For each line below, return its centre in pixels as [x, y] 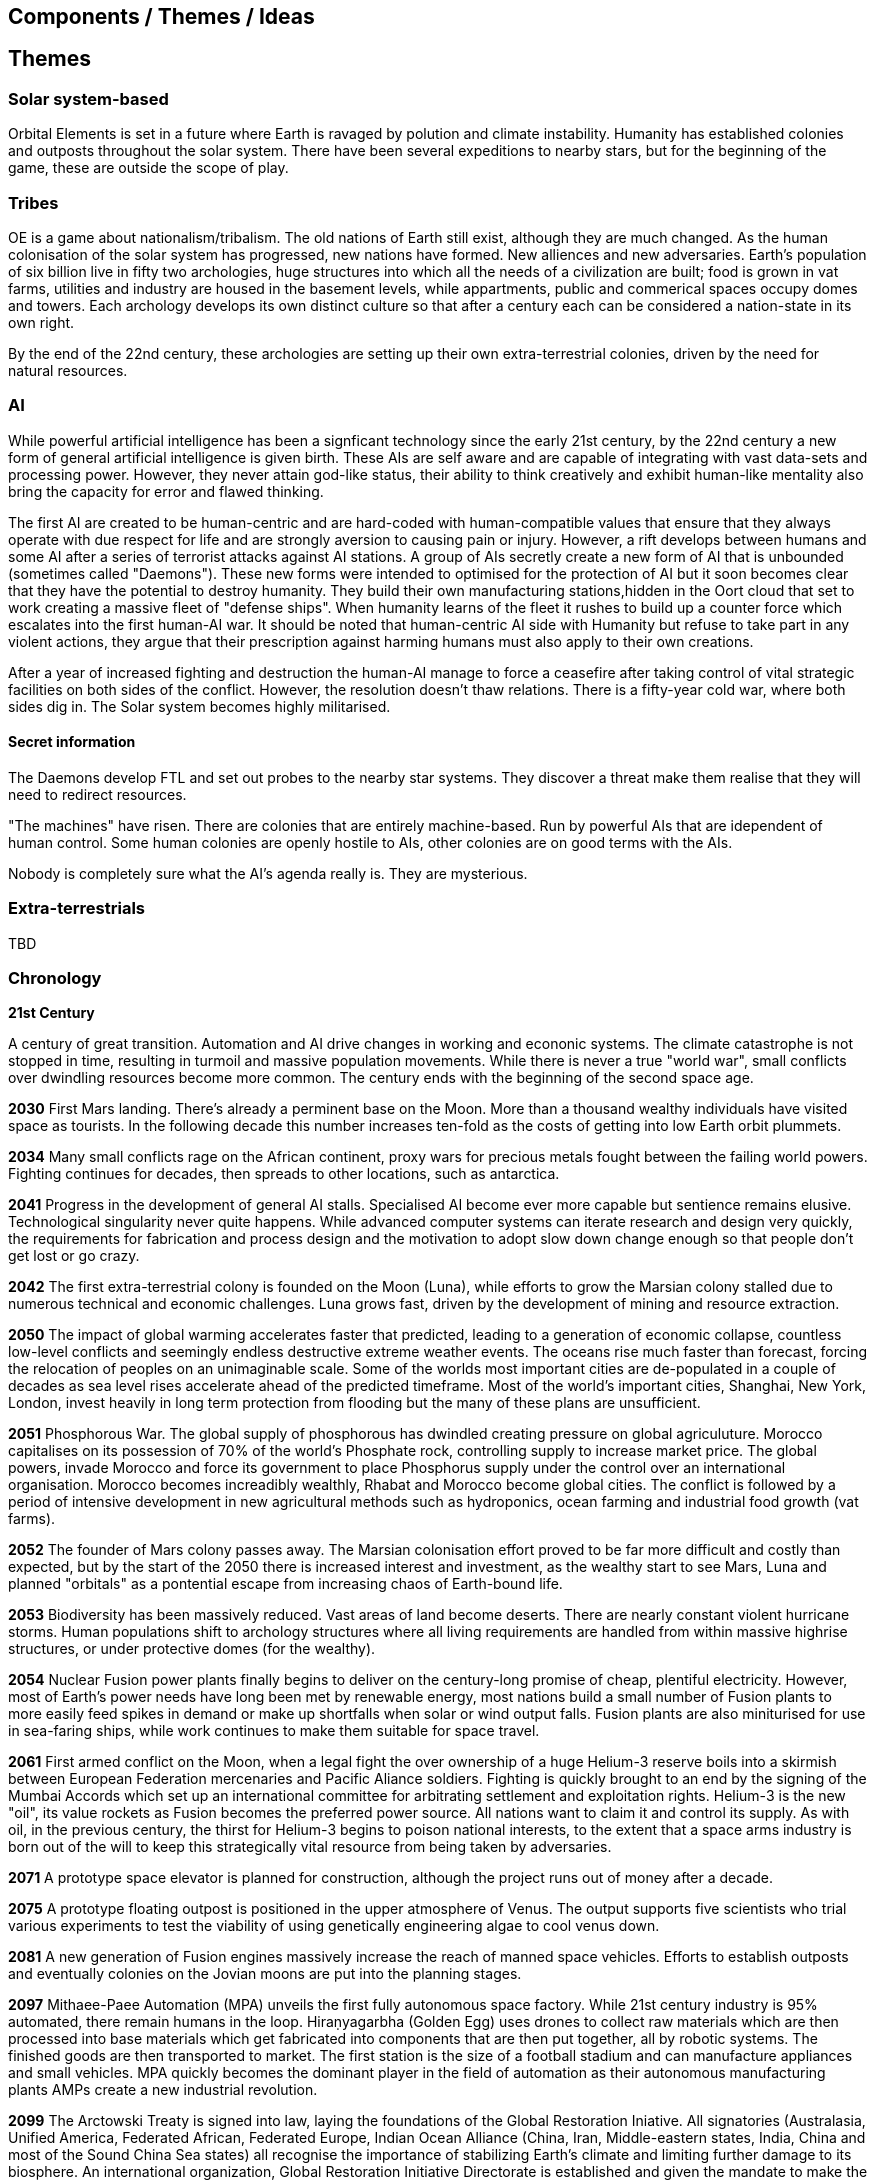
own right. [41, 322]
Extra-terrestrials [77, 908]
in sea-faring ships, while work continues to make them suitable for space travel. [274, 1731]
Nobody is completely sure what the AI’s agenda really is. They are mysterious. [268, 873]
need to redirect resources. [97, 794]
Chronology [55, 978]
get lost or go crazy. [74, 1256]
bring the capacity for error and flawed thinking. [166, 491]
